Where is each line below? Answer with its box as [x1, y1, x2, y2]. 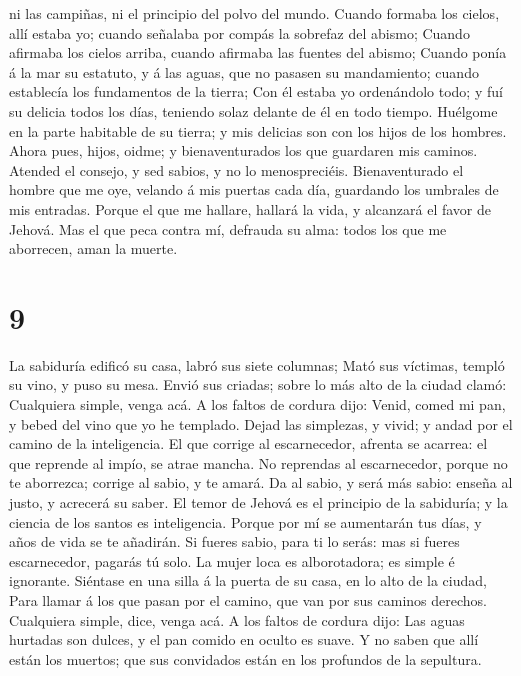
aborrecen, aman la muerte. [9, 238, 178, 259]
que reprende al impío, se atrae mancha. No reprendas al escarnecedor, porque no [9, 452, 508, 473]
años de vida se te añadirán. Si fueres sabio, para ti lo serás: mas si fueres [9, 531, 460, 552]
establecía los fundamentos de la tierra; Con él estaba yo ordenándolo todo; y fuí [9, 81, 503, 102]
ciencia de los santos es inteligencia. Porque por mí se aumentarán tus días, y [9, 511, 482, 532]
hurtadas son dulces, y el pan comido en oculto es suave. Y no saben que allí [9, 629, 479, 650]
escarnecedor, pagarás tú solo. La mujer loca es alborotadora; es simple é [9, 550, 455, 571]
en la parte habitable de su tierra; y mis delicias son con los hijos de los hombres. [9, 120, 507, 141]
